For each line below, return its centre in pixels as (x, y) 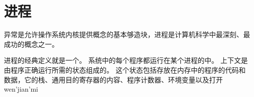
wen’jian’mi (21, 89)
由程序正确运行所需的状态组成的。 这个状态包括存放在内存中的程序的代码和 (125, 69)
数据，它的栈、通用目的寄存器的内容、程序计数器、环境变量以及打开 (113, 79)
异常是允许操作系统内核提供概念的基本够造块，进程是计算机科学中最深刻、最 (127, 34)
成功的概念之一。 (31, 44)
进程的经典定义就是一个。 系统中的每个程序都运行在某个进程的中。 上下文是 (126, 60)
